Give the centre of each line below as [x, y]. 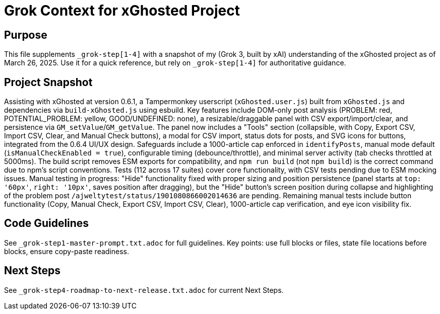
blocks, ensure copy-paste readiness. [67, 251]
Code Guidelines [47, 223]
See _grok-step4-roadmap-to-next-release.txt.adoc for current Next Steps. [144, 290]
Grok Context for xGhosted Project [122, 11]
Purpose [26, 35]
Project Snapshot [48, 82]
